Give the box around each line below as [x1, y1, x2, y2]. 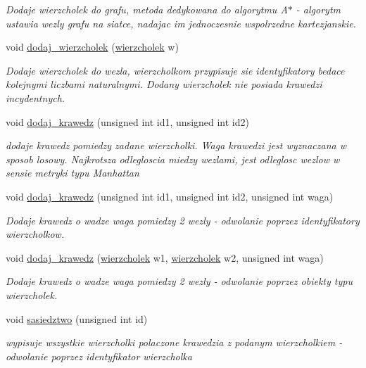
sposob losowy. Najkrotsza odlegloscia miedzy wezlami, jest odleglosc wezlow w [6, 151, 340, 166]
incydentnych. [6, 90, 65, 105]
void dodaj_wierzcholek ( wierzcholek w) [6, 39, 179, 54]
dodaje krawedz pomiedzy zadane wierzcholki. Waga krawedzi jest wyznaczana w [6, 138, 346, 153]
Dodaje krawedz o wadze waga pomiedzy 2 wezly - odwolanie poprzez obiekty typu [6, 274, 353, 288]
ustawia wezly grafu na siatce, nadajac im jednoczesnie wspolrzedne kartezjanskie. [6, 15, 356, 30]
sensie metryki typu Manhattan [6, 165, 139, 180]
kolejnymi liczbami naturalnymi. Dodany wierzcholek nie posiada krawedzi [6, 77, 322, 91]
